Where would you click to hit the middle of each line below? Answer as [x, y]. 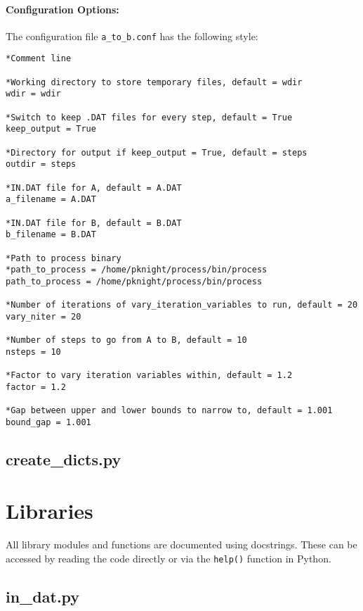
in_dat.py [43, 596]
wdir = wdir [33, 94]
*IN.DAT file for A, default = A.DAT [94, 188]
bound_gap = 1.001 [48, 422]
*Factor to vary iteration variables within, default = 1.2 [149, 376]
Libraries [49, 511]
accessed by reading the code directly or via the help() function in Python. [169, 558]
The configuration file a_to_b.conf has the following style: [132, 36]
